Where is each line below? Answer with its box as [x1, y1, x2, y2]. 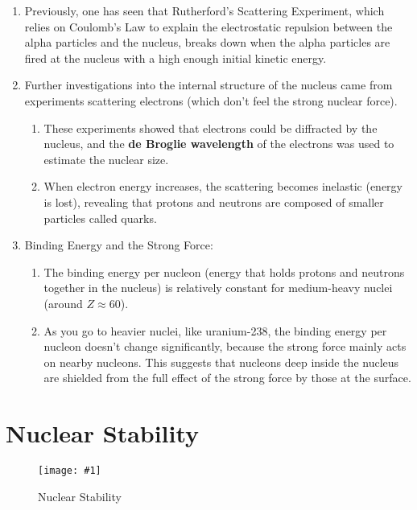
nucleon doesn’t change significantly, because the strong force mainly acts [43, 338, 407, 355]
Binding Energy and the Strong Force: [24, 236, 213, 253]
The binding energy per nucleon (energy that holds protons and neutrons [43, 263, 405, 280]
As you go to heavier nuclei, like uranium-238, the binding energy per [43, 322, 387, 339]
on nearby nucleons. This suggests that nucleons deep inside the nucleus [43, 353, 399, 370]
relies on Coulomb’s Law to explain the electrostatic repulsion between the [24, 18, 393, 35]
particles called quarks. [43, 209, 157, 226]
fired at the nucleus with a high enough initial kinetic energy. [24, 49, 327, 66]
